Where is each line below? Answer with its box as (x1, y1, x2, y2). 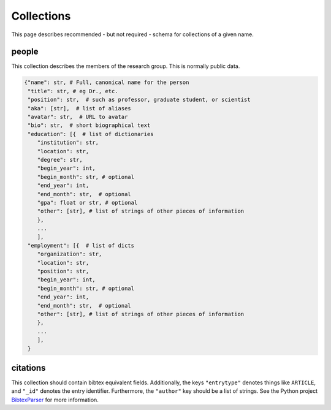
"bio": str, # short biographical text (28, 122, 151, 129)
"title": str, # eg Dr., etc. (28, 88, 119, 94)
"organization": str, (37, 251, 102, 257)
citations (11, 362, 46, 373)
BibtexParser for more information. (11, 396, 99, 403)
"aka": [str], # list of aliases (28, 105, 131, 112)
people (11, 47, 39, 57)
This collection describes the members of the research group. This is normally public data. (11, 63, 240, 70)
